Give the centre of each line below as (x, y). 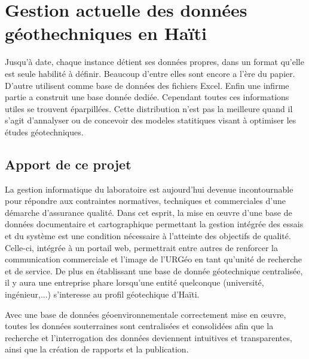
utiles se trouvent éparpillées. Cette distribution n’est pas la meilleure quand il (149, 108)
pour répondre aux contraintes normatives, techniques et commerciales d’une (145, 201)
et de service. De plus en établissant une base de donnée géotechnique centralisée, (154, 270)
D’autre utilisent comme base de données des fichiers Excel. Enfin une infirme (147, 85)
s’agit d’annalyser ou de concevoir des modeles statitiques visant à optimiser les (151, 120)
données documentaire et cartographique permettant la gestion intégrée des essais (154, 224)
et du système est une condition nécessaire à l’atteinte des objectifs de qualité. (148, 236)
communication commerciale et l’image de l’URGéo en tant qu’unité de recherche (153, 259)
